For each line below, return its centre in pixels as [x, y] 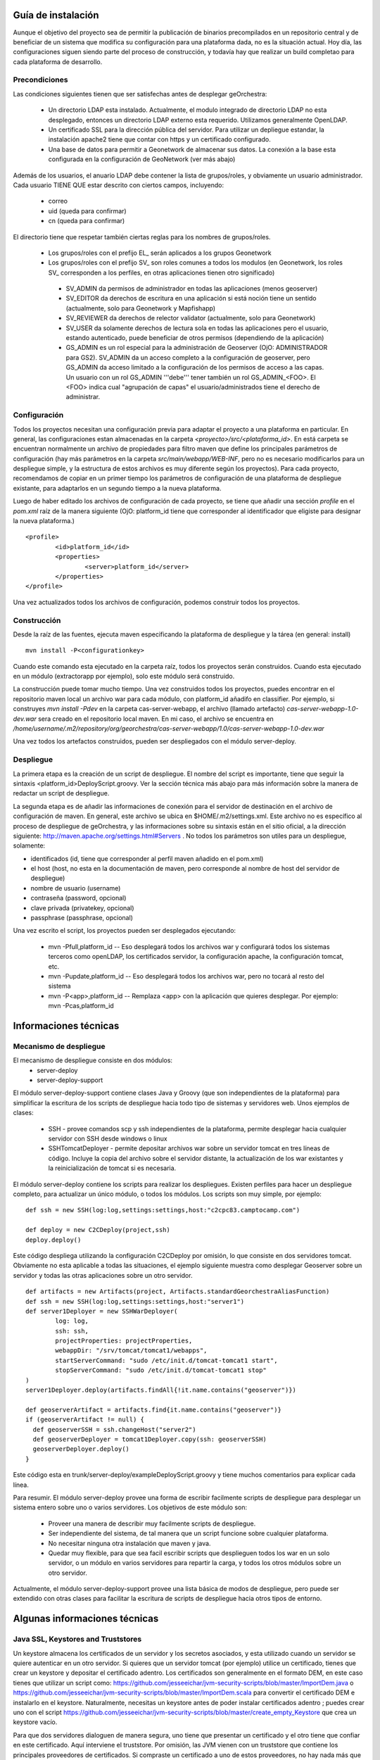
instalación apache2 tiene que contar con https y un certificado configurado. [159, 139]
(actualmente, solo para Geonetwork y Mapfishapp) [141, 308]
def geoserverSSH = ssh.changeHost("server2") [114, 1429]
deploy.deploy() [53, 1240]
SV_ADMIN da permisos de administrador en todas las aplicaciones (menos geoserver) [192, 289]
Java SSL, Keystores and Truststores [77, 1639]
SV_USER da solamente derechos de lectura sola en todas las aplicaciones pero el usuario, [197, 328]
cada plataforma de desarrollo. [58, 62]
